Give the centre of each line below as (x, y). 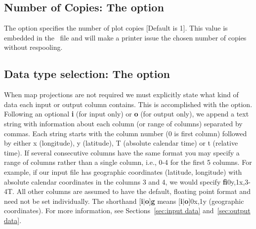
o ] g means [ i (164, 201)
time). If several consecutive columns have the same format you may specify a (122, 152)
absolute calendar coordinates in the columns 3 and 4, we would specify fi (116, 181)
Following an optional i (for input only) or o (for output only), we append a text (127, 114)
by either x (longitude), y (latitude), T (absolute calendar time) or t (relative (121, 143)
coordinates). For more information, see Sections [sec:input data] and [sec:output (127, 210)
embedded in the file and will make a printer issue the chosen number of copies (125, 37)
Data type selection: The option (87, 74)
